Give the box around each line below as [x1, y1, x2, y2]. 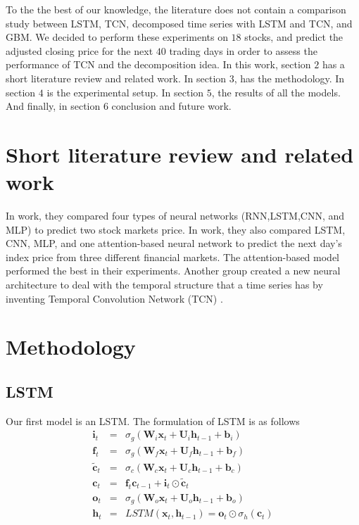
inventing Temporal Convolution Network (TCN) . [6, 291, 223, 305]
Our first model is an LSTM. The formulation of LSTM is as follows [6, 413, 300, 428]
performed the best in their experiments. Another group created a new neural [6, 263, 341, 278]
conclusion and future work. [111, 99, 232, 113]
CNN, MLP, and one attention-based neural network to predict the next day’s [6, 236, 342, 251]
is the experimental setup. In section [46, 84, 204, 99]
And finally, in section [6, 99, 101, 113]
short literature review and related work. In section [6, 70, 227, 85]
